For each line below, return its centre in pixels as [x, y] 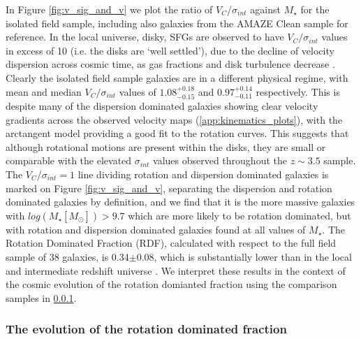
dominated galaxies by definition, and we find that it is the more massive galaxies [180, 202]
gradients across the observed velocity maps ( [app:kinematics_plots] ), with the [174, 119]
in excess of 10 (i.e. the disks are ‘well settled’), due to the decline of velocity [170, 50]
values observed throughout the [220, 160]
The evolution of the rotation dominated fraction [146, 329]
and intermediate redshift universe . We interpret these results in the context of [176, 270]
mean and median [44, 91]
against [265, 9]
